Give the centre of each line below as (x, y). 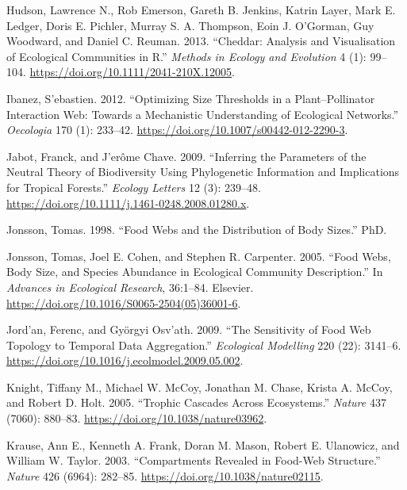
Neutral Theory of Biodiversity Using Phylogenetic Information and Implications (203, 172)
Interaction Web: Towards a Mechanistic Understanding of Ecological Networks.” (203, 114)
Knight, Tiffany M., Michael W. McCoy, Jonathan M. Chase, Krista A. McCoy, (200, 387)
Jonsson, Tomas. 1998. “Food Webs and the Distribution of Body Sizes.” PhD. (197, 230)
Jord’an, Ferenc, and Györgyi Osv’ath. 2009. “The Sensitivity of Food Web (189, 329)
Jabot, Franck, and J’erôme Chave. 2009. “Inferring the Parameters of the (186, 156)
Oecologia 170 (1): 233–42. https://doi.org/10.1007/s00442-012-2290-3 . (177, 130)
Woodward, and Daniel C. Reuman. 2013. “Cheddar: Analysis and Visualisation (201, 41)
